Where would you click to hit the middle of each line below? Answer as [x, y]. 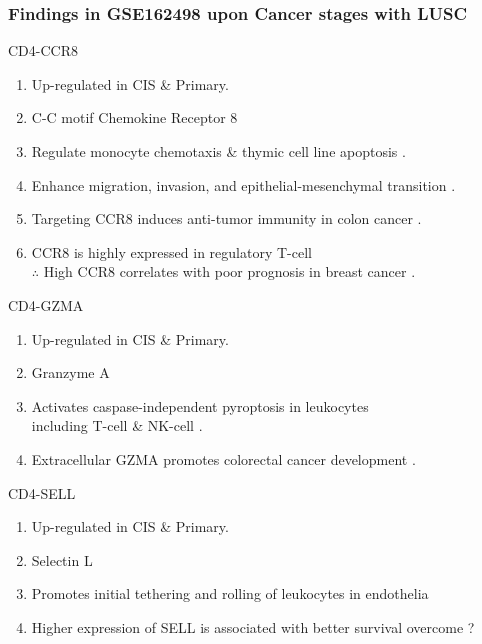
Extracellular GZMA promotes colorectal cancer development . [223, 458]
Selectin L [62, 559]
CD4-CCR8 [43, 50]
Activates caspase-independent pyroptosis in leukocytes [200, 405]
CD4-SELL [42, 492]
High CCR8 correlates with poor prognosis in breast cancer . [229, 271]
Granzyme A [70, 372]
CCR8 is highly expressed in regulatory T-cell [171, 251]
